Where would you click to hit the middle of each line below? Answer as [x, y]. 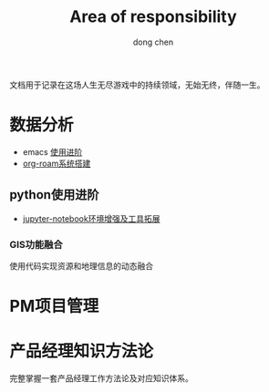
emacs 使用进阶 [52, 151]
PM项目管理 [54, 306]
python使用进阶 [54, 195]
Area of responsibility [153, 17]
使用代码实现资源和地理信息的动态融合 [81, 265]
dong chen [153, 42]
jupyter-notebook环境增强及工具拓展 [91, 218]
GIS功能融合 [36, 244]
